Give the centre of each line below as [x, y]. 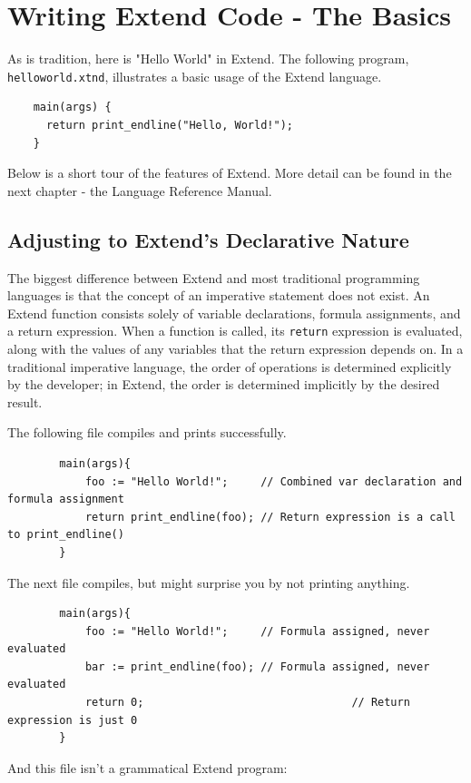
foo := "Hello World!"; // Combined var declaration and [274, 481]
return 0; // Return [247, 703]
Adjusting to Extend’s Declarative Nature [208, 239]
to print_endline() [66, 535]
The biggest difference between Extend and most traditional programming [214, 277]
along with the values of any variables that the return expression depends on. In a [235, 348]
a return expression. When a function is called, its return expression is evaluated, [235, 331]
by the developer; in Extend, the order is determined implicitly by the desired [224, 384]
